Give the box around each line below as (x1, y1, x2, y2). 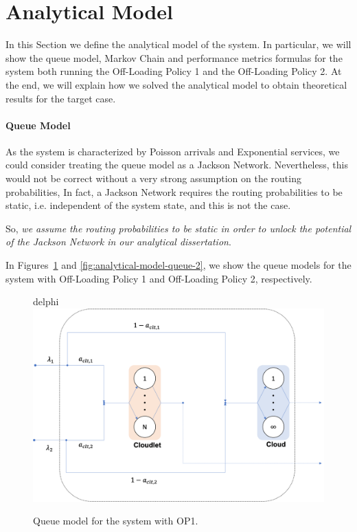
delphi (33, 294, 59, 309)
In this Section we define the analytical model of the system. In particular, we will (5, 37, 352, 52)
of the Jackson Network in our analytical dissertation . (5, 234, 231, 249)
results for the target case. (5, 91, 116, 105)
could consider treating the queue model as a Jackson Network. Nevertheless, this (5, 157, 348, 172)
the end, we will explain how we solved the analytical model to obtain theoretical (5, 77, 347, 91)
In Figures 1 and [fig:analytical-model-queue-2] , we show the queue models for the (5, 258, 352, 272)
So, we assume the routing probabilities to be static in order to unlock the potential (5, 221, 352, 235)
